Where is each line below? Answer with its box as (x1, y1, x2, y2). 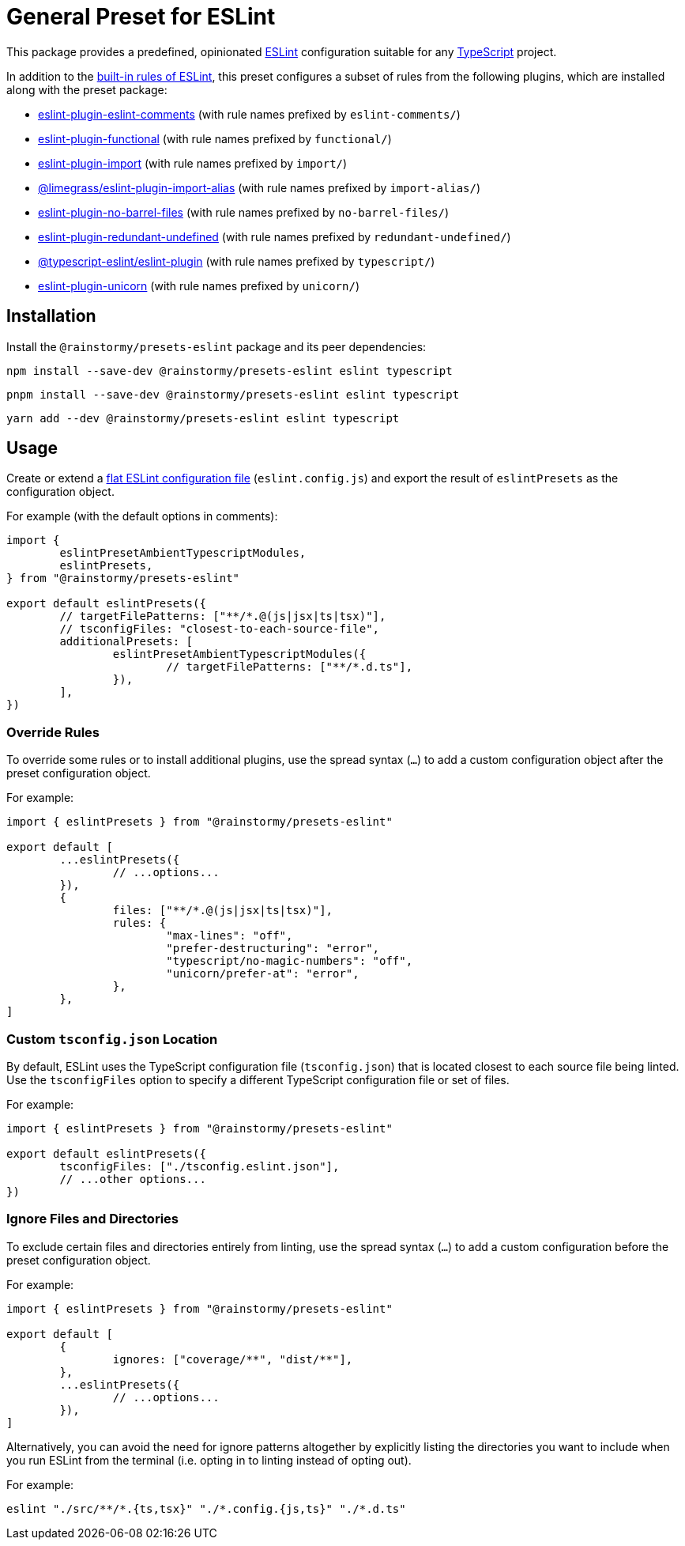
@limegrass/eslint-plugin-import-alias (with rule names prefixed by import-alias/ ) (38, 180, 481, 195)
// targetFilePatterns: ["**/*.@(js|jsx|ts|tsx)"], (59, 610, 386, 623)
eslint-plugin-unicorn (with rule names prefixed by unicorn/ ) (38, 278, 359, 293)
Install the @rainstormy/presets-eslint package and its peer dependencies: (6, 339, 427, 353)
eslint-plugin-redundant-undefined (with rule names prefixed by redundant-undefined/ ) (38, 229, 511, 244)
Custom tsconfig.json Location (6, 1030, 218, 1047)
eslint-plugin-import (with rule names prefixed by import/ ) (38, 156, 348, 170)
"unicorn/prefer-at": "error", (166, 967, 359, 981)
